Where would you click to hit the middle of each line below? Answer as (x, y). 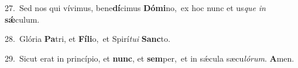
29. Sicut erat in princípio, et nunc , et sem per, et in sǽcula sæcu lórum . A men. (150, 58)
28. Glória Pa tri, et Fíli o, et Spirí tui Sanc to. (88, 39)
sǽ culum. (22, 19)
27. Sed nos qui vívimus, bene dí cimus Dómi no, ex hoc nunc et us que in (135, 8)
